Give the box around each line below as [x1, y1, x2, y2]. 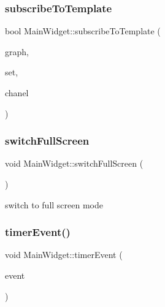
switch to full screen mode [5, 198, 104, 211]
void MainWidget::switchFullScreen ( [5, 157, 144, 170]
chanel [5, 86, 29, 99]
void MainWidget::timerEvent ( [5, 248, 123, 261]
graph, [5, 45, 29, 58]
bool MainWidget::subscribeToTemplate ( [5, 25, 161, 37]
